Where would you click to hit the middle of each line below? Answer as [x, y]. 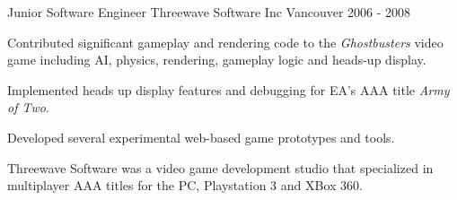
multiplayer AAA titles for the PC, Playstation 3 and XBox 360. [185, 185]
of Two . [28, 107]
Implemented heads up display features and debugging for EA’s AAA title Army [228, 89]
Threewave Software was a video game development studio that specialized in [220, 167]
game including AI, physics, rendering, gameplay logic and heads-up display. [217, 60]
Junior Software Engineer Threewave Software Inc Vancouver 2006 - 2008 [209, 12]
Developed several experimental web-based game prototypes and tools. [201, 137]
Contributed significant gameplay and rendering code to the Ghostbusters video [225, 42]
